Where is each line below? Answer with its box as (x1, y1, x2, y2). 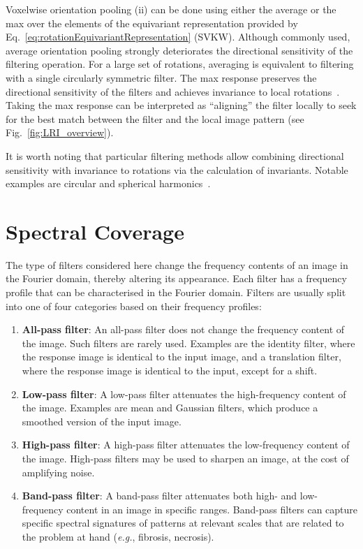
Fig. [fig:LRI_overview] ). (6, 125, 114, 140)
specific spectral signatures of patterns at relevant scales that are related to (22, 515, 344, 530)
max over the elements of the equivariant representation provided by (6, 15, 298, 30)
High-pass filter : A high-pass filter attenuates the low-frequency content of (22, 437, 350, 452)
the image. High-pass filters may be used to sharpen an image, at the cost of (22, 451, 349, 465)
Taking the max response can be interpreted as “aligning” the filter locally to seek (6, 98, 357, 112)
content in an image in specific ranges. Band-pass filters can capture (66, 502, 358, 516)
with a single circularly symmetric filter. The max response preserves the (6, 70, 317, 85)
